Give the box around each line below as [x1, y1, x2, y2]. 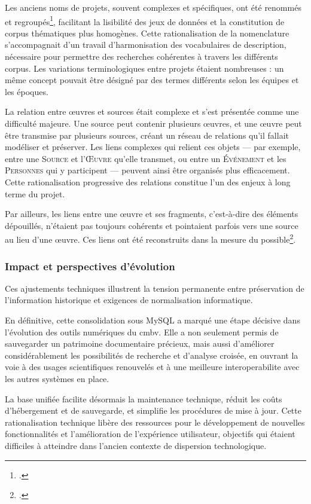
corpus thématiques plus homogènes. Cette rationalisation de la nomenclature [5, 26, 289, 39]
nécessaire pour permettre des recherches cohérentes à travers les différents [5, 50, 278, 63]
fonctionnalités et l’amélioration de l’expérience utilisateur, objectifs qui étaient [5, 427, 295, 440]
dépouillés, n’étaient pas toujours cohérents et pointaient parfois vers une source [5, 219, 298, 231]
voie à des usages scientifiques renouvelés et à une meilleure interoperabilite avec [5, 361, 300, 373]
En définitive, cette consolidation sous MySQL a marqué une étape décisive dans [5, 314, 300, 326]
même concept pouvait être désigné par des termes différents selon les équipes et [5, 74, 299, 86]
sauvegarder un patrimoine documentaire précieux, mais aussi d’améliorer [5, 337, 275, 350]
